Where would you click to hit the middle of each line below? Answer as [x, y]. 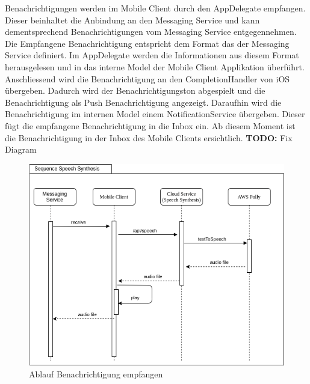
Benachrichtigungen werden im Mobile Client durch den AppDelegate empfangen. [155, 8]
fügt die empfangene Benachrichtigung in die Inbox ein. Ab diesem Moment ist [150, 125]
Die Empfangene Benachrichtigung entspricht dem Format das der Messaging [147, 43]
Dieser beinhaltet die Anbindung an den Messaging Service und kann [132, 20]
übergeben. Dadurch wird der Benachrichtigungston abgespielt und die [135, 90]
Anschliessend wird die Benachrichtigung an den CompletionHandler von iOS [147, 78]
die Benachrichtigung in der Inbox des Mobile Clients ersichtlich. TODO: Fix [149, 137]
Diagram [21, 149]
